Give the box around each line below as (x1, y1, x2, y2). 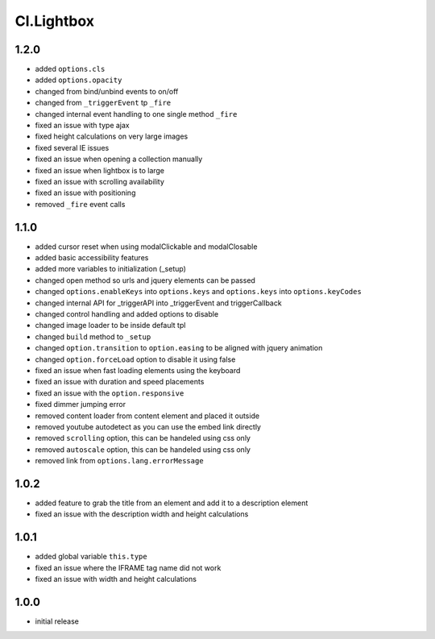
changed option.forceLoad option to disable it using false (35, 355, 236, 364)
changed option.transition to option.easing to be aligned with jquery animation (35, 343, 323, 353)
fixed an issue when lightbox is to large (35, 165, 165, 175)
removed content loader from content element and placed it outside (35, 411, 260, 421)
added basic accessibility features (35, 253, 149, 263)
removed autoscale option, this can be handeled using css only (35, 444, 251, 454)
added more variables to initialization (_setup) (35, 264, 187, 274)
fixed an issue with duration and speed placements (35, 377, 205, 387)
